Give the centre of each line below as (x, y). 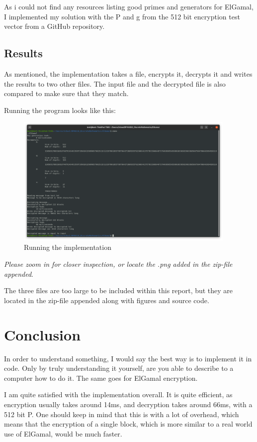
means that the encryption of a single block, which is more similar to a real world (128, 424)
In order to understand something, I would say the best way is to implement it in (128, 358)
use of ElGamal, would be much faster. (63, 433)
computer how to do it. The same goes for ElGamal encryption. (101, 378)
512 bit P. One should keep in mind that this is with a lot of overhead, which (122, 414)
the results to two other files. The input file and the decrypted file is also (115, 83)
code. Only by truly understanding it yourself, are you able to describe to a (119, 368)
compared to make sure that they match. (66, 93)
